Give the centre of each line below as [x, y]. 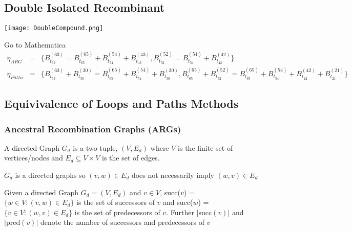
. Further [180, 212]
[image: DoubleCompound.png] [54, 28]
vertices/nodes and [34, 158]
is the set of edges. [131, 158]
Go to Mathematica [35, 44]
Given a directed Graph [41, 192]
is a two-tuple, [95, 147]
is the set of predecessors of [117, 212]
